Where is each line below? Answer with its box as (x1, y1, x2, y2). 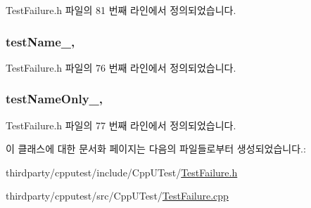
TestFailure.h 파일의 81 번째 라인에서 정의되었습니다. (6, 3, 236, 17)
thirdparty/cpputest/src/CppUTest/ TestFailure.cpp (6, 188, 229, 203)
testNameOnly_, (6, 90, 103, 108)
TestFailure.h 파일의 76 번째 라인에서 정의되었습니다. (6, 60, 236, 74)
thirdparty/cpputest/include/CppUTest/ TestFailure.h (6, 164, 238, 179)
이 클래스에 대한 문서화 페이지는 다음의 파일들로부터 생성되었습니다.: (6, 141, 306, 156)
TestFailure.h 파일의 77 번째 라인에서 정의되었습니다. (6, 117, 236, 132)
